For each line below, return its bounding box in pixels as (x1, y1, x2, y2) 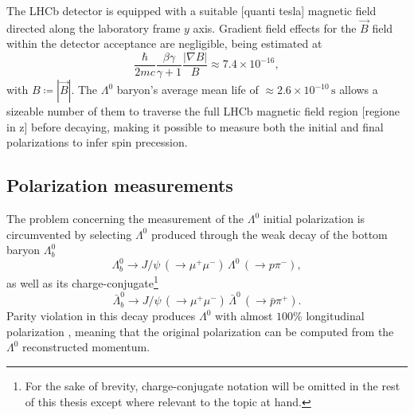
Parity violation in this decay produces (6, 307, 196, 324)
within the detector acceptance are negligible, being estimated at (6, 35, 322, 52)
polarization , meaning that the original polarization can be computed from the (6, 323, 394, 339)
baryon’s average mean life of (116, 81, 259, 98)
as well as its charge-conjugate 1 (6, 272, 158, 291)
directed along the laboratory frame (6, 19, 181, 36)
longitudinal (306, 307, 365, 324)
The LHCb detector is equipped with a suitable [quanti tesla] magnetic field (6, 2, 377, 18)
